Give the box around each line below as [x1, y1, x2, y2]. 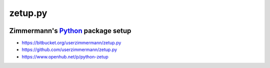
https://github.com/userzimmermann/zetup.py [21, 46, 117, 52]
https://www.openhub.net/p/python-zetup [21, 53, 108, 59]
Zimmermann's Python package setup [9, 26, 131, 35]
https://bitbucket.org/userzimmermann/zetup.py [21, 40, 121, 46]
